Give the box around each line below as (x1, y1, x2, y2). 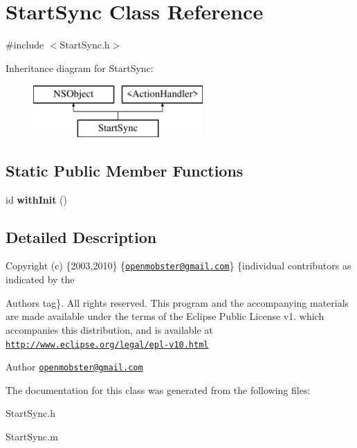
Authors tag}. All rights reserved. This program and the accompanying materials (6, 295, 349, 310)
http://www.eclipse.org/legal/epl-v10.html (6, 339, 209, 350)
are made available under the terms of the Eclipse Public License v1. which (6, 309, 324, 323)
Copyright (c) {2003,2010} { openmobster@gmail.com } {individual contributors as (6, 258, 351, 273)
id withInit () (6, 192, 67, 206)
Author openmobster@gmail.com (6, 359, 143, 374)
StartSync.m (6, 429, 58, 444)
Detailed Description (6, 226, 157, 247)
